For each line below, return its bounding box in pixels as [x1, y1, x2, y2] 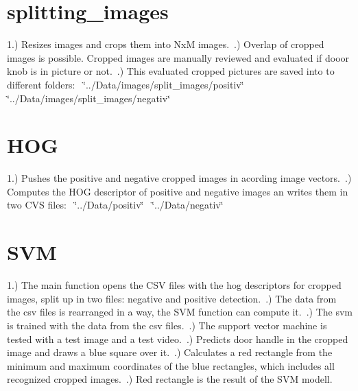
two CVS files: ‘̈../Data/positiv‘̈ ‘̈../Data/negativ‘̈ [7, 198, 224, 212]
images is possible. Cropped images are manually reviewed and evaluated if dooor [7, 50, 350, 64]
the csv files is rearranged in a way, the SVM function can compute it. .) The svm [7, 305, 353, 319]
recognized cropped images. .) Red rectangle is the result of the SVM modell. [7, 372, 333, 386]
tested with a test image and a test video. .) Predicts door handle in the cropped [7, 331, 348, 346]
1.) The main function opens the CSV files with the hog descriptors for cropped [7, 278, 342, 292]
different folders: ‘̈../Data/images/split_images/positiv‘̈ [7, 77, 244, 91]
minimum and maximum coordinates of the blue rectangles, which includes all [7, 358, 335, 372]
